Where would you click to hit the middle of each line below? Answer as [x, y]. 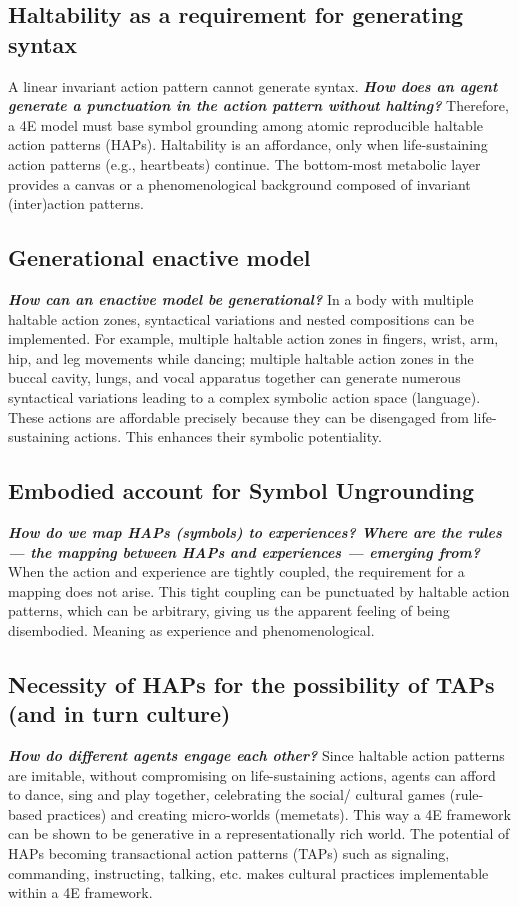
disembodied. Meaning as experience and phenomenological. [191, 629]
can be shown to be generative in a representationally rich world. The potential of [259, 833]
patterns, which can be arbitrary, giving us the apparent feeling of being [229, 610]
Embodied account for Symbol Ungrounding [241, 490]
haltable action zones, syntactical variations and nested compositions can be [241, 318]
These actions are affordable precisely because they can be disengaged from [238, 416]
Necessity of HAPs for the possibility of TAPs [251, 683]
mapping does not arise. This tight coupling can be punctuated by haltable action [259, 590]
